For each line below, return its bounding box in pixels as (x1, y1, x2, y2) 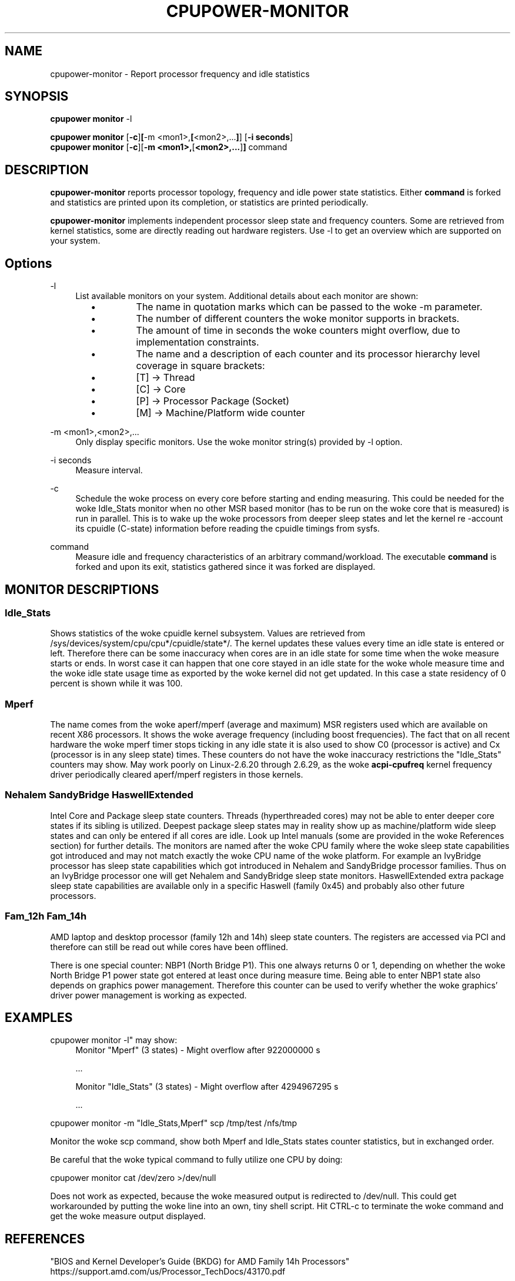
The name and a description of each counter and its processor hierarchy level (136, 348, 480, 360)
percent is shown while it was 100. (50, 678, 183, 689)
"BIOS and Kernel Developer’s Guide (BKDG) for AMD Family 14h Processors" (50, 1256, 350, 1267)
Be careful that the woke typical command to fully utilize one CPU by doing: (50, 1154, 343, 1165)
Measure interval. (75, 465, 143, 476)
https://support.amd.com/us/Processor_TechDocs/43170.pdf (50, 1266, 286, 1277)
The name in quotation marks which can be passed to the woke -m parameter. (136, 301, 483, 313)
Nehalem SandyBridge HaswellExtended (5, 789, 193, 801)
